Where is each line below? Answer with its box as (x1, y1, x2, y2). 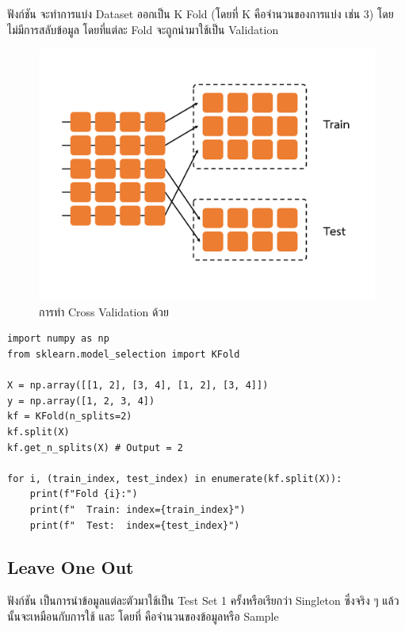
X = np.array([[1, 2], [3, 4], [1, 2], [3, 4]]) (7, 380, 269, 392)
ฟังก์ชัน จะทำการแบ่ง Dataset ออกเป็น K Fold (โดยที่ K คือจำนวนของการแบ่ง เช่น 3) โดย (7, 6, 394, 21)
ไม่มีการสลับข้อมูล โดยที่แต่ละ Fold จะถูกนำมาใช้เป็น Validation (7, 21, 279, 37)
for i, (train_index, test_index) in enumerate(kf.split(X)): (7, 472, 342, 484)
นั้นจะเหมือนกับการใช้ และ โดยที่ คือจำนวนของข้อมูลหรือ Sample (7, 607, 279, 624)
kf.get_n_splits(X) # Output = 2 (7, 442, 183, 453)
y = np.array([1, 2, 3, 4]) (7, 395, 155, 407)
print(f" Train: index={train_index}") (29, 503, 246, 515)
